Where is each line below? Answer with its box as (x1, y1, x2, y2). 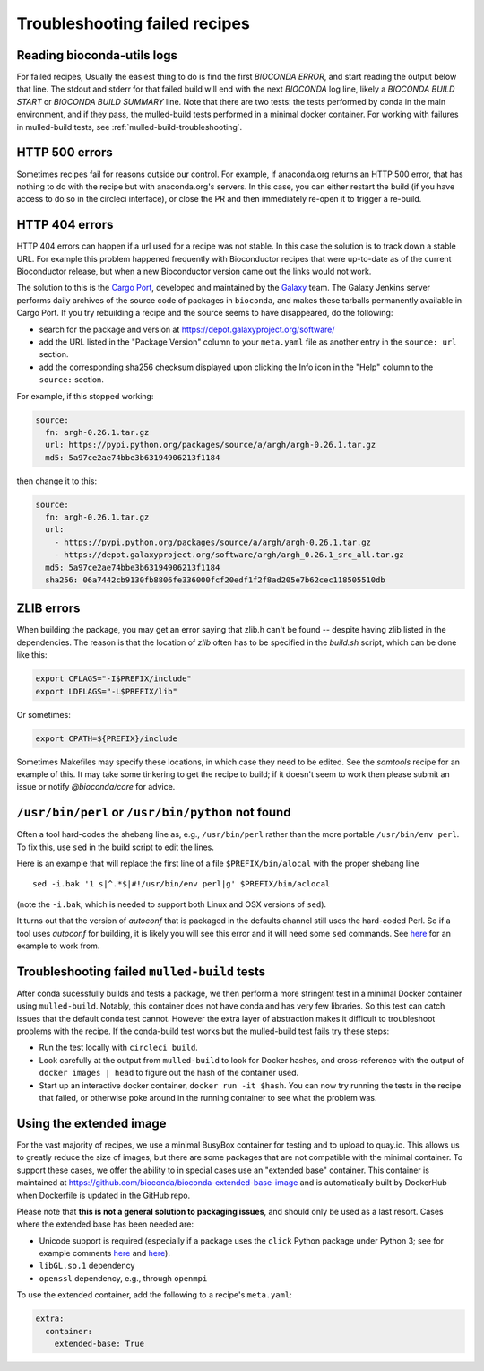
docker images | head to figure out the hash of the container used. (39, 1068, 299, 1078)
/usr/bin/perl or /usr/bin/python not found (16, 805, 291, 820)
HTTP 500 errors (16, 144, 114, 161)
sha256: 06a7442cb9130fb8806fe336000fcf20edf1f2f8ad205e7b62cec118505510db (45, 574, 385, 585)
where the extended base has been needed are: (16, 1218, 194, 1229)
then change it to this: (16, 476, 98, 486)
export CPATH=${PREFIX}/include (35, 733, 178, 744)
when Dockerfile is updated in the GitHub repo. (16, 1190, 191, 1201)
